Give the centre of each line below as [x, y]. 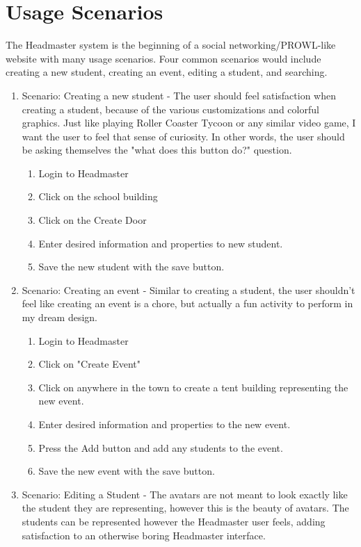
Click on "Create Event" [90, 364]
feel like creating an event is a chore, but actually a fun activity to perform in [187, 303]
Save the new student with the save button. [131, 267]
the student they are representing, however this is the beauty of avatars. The [185, 508]
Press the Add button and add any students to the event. [161, 447]
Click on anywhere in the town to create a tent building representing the [193, 387]
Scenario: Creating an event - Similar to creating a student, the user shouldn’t [188, 289]
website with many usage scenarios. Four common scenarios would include [163, 58]
